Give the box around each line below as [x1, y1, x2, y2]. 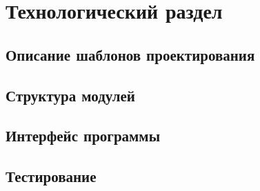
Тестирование [6, 165, 97, 187]
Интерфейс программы [6, 125, 161, 146]
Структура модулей [6, 84, 135, 105]
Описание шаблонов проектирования [6, 43, 255, 65]
